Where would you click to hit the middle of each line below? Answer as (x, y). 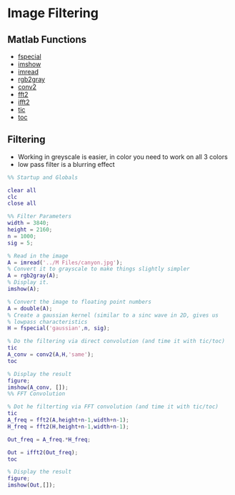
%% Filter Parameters (40, 216)
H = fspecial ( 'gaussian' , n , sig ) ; (59, 328)
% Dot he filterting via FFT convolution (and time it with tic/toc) (113, 407)
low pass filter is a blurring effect (66, 164)
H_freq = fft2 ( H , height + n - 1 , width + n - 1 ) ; (69, 427)
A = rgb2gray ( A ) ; (33, 276)
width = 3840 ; (29, 223)
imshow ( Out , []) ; (31, 485)
